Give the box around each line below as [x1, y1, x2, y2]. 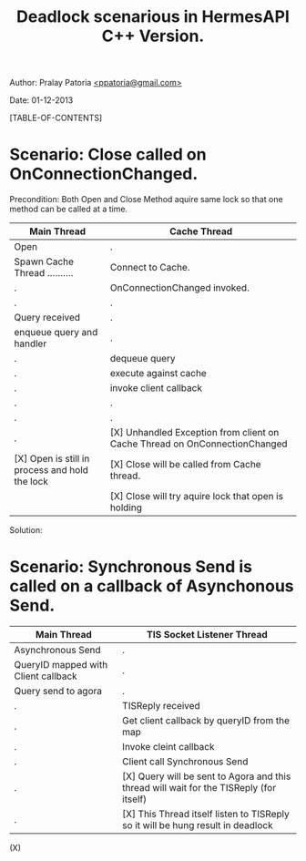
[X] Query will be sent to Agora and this [122, 770, 291, 783]
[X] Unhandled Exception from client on [109, 426, 280, 439]
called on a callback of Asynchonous [9, 576, 294, 597]
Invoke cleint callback [122, 741, 216, 753]
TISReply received [122, 700, 200, 712]
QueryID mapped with [14, 659, 108, 671]
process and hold [14, 464, 89, 477]
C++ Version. [101, 26, 205, 46]
